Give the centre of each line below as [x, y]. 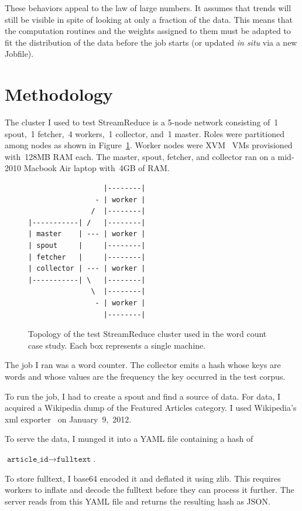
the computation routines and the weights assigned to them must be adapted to [148, 31]
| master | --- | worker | [87, 234]
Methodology [59, 94]
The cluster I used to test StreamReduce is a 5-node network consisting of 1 [142, 122]
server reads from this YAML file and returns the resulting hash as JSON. [138, 501]
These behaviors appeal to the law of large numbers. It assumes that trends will [148, 8]
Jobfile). [19, 54]
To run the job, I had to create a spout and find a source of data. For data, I [143, 396]
